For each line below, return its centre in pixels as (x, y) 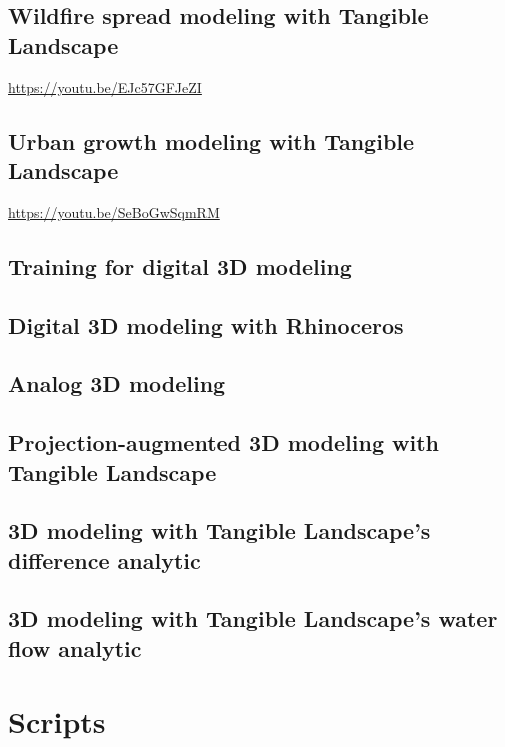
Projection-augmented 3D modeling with (223, 442)
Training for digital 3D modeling (180, 265)
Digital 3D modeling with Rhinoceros (206, 324)
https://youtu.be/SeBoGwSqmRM (114, 211)
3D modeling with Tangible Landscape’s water (253, 618)
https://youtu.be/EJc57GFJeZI (105, 86)
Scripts (57, 721)
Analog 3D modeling (117, 383)
